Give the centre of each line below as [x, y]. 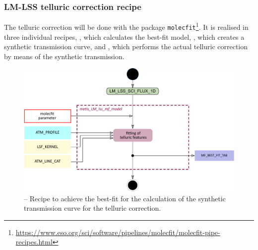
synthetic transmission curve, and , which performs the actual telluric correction [126, 46]
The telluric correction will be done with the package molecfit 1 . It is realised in [126, 26]
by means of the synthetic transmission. [64, 56]
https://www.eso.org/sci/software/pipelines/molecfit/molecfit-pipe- [118, 232]
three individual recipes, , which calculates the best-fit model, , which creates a [124, 37]
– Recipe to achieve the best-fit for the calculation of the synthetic [125, 198]
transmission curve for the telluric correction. [93, 208]
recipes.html [34, 242]
